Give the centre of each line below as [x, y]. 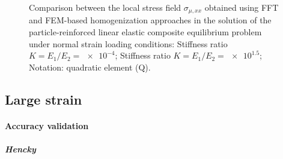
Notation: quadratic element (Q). [90, 67]
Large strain [44, 99]
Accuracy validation [47, 125]
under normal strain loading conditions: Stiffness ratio [128, 43]
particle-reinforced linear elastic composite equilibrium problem [145, 32]
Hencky [20, 149]
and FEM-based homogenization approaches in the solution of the [150, 20]
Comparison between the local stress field [105, 7]
